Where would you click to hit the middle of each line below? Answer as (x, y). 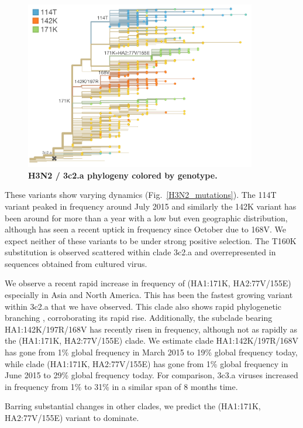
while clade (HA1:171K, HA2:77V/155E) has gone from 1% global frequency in (147, 363)
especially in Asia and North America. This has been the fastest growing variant (149, 295)
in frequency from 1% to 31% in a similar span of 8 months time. (121, 386)
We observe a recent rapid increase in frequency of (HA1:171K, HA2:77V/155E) (148, 283)
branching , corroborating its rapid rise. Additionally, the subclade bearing (139, 318)
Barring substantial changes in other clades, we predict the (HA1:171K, (133, 406)
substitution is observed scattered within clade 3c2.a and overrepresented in (140, 252)
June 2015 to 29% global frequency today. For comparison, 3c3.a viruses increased (151, 375)
